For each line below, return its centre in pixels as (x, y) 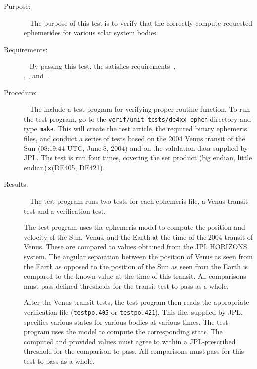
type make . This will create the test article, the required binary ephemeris (135, 128)
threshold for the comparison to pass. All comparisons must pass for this (134, 351)
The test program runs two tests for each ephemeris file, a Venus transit (139, 201)
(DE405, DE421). (78, 167)
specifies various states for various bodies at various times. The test (126, 322)
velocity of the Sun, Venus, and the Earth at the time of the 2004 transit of (138, 237)
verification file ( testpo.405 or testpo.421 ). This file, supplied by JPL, (133, 312)
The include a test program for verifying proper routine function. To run (140, 109)
